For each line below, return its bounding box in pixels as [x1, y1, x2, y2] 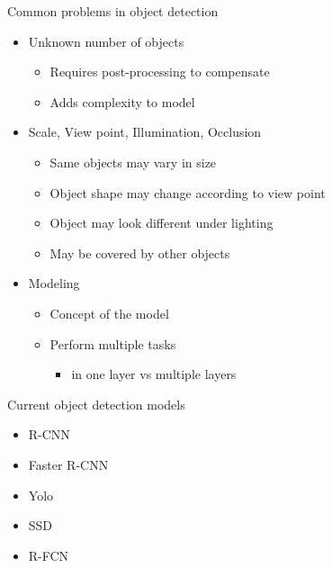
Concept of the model [49, 303, 169, 322]
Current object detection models [7, 394, 185, 413]
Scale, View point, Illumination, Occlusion [28, 122, 262, 141]
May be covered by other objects [49, 243, 230, 262]
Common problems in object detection [7, 2, 219, 20]
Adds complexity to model [49, 92, 195, 111]
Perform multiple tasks [49, 334, 176, 353]
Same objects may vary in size [49, 152, 217, 171]
